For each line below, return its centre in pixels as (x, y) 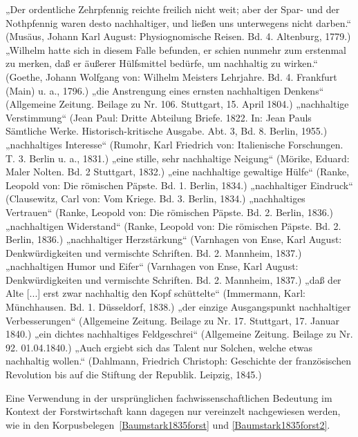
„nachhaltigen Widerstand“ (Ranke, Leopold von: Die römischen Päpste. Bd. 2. (173, 225)
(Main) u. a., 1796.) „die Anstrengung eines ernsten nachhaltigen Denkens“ (165, 90)
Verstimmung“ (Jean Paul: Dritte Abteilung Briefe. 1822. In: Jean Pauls (159, 117)
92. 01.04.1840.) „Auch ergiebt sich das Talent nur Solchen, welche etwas (159, 347)
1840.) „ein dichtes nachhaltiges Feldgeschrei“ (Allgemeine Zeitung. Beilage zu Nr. (179, 334)
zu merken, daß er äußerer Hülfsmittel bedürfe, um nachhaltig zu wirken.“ (162, 63)
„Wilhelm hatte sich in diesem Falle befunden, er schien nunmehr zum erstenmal (176, 49)
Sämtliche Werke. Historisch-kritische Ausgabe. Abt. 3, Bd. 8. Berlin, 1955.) (167, 131)
